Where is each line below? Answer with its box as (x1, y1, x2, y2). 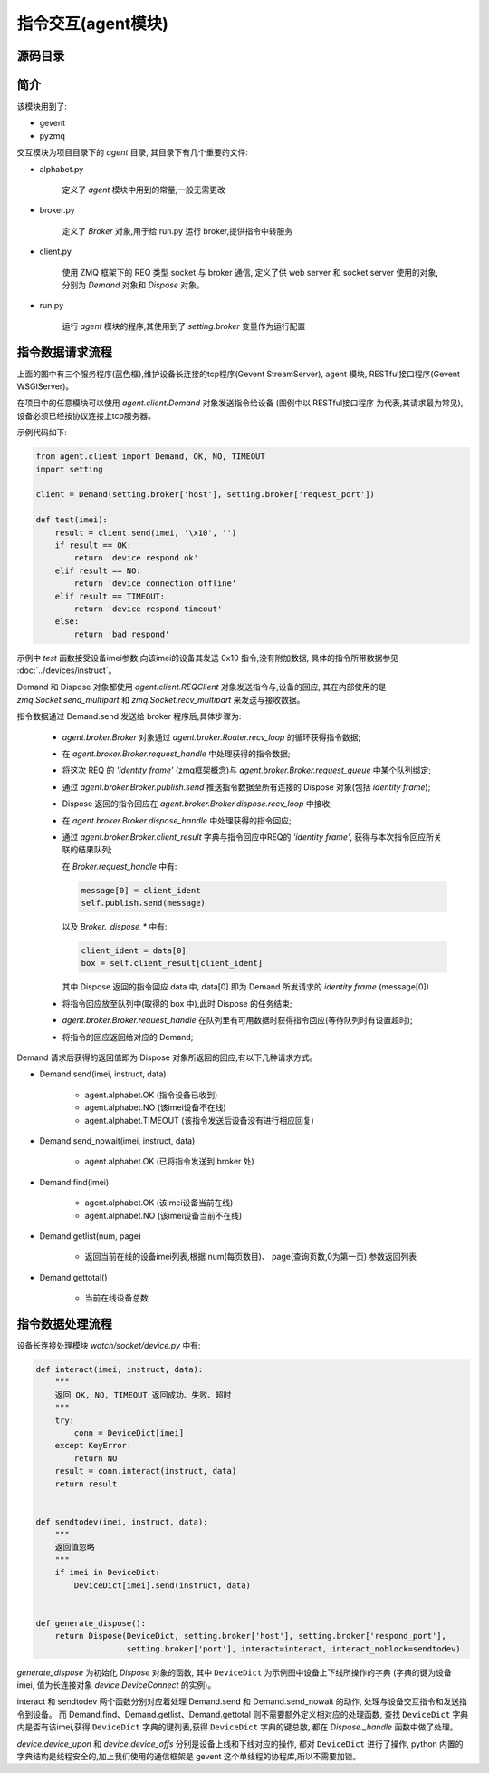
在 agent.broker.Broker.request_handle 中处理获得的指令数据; (62, 748, 291, 759)
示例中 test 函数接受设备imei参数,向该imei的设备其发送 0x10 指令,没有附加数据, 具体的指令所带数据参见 (16, 652, 398, 663)
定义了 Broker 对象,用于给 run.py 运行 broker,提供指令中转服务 (62, 225, 293, 236)
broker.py (39, 205, 76, 216)
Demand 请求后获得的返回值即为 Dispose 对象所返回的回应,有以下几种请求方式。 (16, 1052, 318, 1063)
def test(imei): (35, 515, 109, 525)
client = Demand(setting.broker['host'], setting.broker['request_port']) (35, 490, 376, 500)
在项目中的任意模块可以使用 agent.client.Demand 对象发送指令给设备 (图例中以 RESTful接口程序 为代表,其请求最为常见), (16, 397, 464, 408)
